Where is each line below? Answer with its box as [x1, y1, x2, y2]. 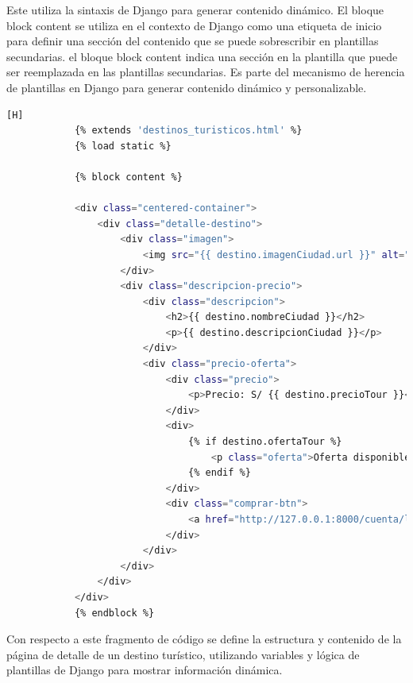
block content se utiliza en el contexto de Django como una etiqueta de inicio [6, 17, 382, 33]
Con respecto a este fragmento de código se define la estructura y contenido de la [6, 631, 402, 647]
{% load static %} [74, 140, 172, 152]
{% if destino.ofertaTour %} [188, 436, 342, 448]
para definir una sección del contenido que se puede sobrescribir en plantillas [6, 33, 379, 49]
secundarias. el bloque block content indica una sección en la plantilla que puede [6, 48, 398, 64]
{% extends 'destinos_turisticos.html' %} [74, 125, 303, 137]
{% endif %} [188, 467, 251, 479]
